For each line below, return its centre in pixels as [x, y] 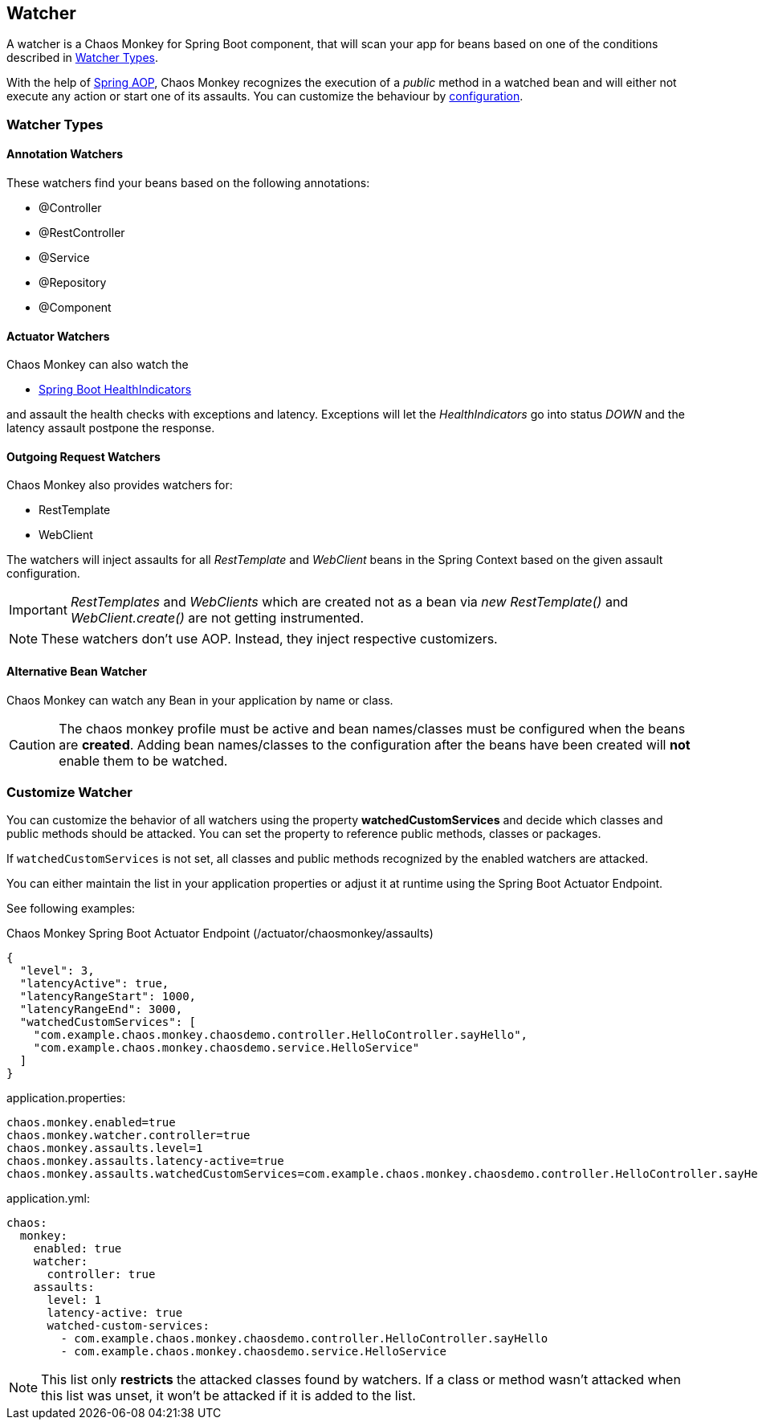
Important [38, 610]
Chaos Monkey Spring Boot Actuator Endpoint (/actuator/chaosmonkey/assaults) [220, 934]
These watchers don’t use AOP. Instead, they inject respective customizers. [269, 639]
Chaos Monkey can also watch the [98, 365]
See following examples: [71, 909]
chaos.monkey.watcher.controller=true [128, 1136]
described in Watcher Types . [83, 58]
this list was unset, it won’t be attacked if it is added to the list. [228, 1396]
